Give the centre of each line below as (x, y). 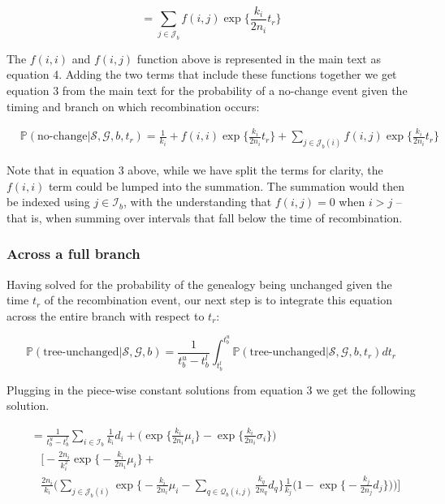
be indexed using (48, 202)
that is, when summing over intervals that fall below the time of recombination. (205, 217)
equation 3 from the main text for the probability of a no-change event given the (207, 90)
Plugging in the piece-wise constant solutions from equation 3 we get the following (211, 389)
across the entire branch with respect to (106, 315)
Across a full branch (73, 254)
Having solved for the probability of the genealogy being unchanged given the (199, 284)
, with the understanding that (197, 202)
